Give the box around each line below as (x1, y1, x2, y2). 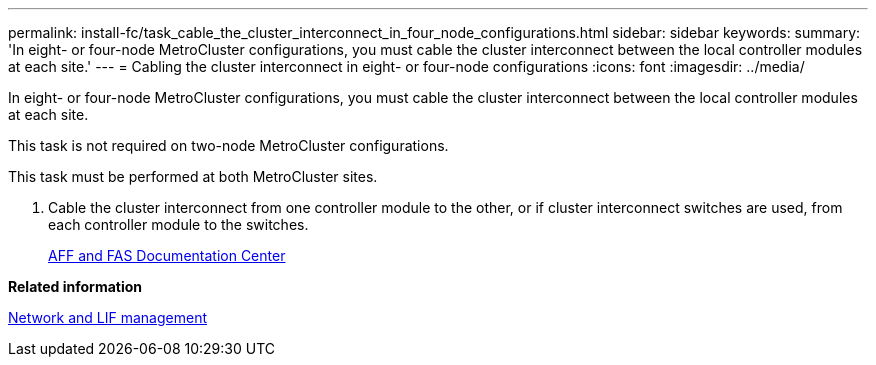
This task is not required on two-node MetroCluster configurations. (8, 137, 449, 154)
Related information (8, 278, 143, 295)
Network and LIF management (8, 309, 208, 326)
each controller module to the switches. (48, 216, 309, 233)
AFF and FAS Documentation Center (48, 247, 286, 264)
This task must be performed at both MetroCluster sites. (8, 168, 378, 185)
